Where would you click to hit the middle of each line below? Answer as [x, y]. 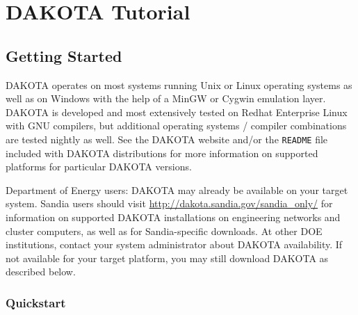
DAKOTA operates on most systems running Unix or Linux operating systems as [179, 84]
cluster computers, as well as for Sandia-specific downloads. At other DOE [164, 231]
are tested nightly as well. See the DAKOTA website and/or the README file [167, 139]
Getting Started [64, 55]
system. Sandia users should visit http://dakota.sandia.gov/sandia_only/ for [169, 203]
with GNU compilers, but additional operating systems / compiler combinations [176, 126]
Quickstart [36, 302]
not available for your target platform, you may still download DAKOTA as [167, 258]
